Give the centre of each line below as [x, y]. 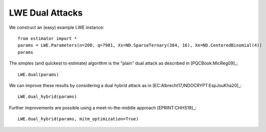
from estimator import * [47, 38]
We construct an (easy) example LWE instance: [57, 27]
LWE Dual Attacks [46, 13]
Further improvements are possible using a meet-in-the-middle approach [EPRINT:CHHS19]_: [103, 108]
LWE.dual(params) [38, 74]
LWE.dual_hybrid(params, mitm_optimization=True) [78, 119]
